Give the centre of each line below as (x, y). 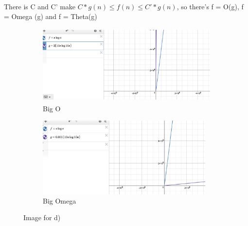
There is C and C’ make (40, 6)
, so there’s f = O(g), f (210, 6)
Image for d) (42, 217)
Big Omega (60, 201)
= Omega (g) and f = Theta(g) (51, 16)
